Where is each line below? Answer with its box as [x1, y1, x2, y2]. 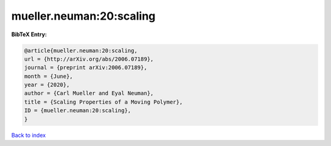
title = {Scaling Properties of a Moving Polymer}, [24, 98, 183, 106]
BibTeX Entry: [11, 31, 47, 38]
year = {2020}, [24, 82, 70, 88]
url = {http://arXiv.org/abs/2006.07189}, [24, 55, 154, 63]
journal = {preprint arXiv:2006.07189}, [24, 64, 147, 71]
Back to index [11, 131, 46, 139]
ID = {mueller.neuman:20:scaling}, [24, 107, 131, 114]
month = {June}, [24, 72, 74, 80]
